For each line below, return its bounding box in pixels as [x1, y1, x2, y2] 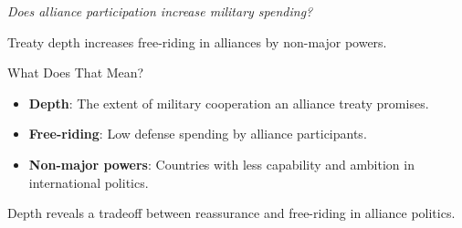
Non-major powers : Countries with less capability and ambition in [28, 154, 415, 173]
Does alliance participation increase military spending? [7, 2, 313, 20]
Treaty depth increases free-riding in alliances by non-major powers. [7, 32, 387, 51]
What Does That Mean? [7, 63, 144, 82]
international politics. [28, 172, 149, 192]
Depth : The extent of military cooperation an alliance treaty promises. [28, 93, 429, 112]
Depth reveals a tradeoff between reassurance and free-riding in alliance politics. [7, 203, 456, 223]
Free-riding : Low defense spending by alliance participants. [28, 124, 367, 143]
